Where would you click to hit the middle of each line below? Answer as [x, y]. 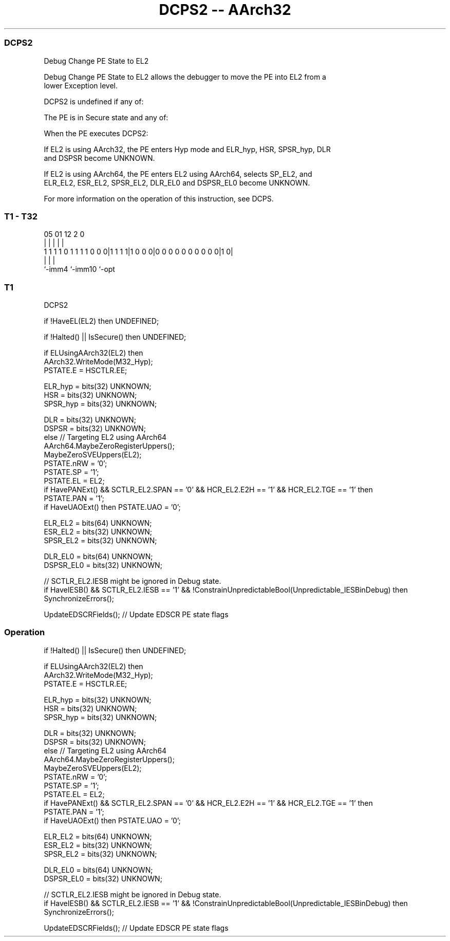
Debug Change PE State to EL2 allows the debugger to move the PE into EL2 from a [185, 77]
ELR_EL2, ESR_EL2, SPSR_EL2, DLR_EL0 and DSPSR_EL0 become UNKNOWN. [177, 182]
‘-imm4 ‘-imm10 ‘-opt [79, 269]
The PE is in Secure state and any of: [106, 117]
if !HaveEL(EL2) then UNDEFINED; [101, 321]
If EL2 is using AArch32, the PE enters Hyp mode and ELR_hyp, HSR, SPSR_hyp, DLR [187, 149]
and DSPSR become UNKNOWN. [99, 158]
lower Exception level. [81, 85]
